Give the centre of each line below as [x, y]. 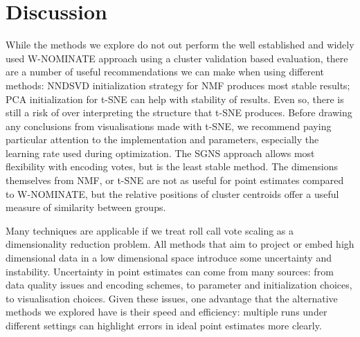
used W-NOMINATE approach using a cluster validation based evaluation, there [177, 58]
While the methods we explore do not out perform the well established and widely [180, 45]
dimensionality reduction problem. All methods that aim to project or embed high [180, 244]
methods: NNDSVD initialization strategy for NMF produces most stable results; [178, 85]
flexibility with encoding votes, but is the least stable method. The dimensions [172, 166]
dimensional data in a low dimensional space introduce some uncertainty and [169, 258]
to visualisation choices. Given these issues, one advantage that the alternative [172, 298]
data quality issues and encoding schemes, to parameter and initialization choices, [179, 285]
